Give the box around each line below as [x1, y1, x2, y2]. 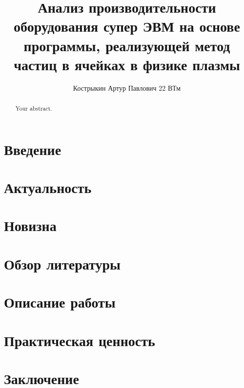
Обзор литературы [4, 253, 121, 273]
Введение [4, 139, 61, 159]
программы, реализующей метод [23, 35, 230, 55]
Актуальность [4, 177, 92, 197]
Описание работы [4, 292, 116, 312]
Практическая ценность [4, 330, 155, 350]
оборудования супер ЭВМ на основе [14, 16, 240, 36]
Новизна [4, 215, 57, 235]
